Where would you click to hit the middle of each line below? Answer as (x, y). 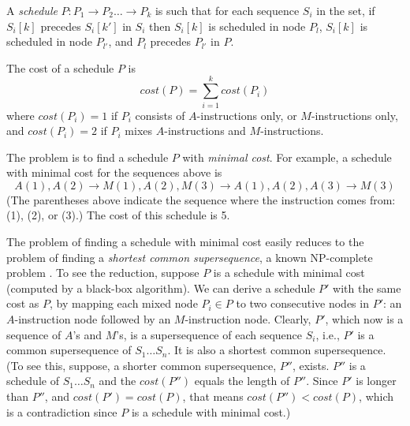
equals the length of (242, 381)
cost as (23, 303)
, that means (213, 396)
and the (117, 381)
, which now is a (364, 319)
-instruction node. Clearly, (248, 319)
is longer (376, 381)
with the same (367, 288)
